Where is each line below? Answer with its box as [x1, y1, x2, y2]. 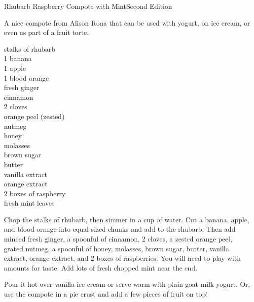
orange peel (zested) [4, 111, 65, 121]
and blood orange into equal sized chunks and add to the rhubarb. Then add [4, 224, 236, 234]
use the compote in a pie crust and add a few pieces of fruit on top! [4, 289, 208, 299]
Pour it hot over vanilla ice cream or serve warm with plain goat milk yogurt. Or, [4, 279, 250, 289]
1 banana [4, 53, 32, 63]
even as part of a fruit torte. [4, 27, 89, 37]
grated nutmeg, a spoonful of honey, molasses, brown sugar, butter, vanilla [4, 243, 229, 253]
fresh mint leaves [4, 198, 55, 208]
